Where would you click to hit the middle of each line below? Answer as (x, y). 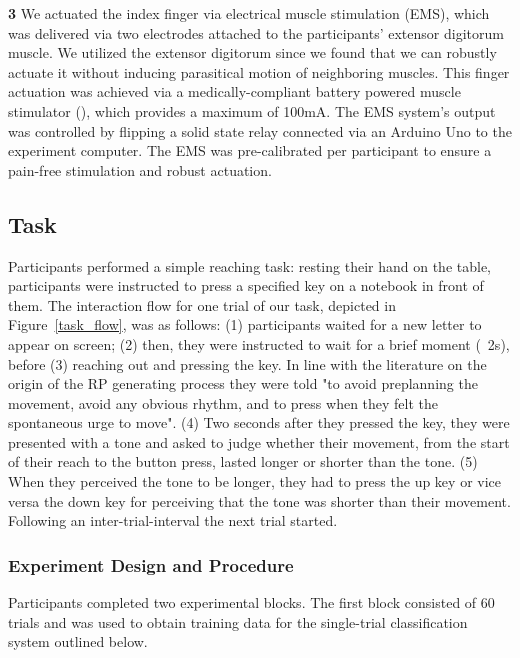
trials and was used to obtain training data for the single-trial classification (238, 621)
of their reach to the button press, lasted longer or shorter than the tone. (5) (243, 461)
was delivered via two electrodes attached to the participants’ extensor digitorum (256, 32)
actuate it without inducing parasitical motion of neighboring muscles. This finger (259, 71)
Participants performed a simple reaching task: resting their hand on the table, (249, 265)
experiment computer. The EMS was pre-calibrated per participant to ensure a (250, 150)
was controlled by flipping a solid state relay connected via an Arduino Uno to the (260, 130)
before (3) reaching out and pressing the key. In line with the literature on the (247, 363)
